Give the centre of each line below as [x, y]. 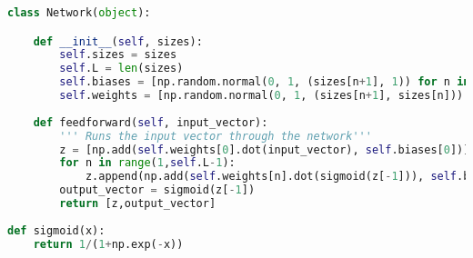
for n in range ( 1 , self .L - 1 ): [147, 163]
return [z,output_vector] [138, 204]
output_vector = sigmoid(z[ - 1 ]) [157, 190]
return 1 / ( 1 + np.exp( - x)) [108, 244]
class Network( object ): [79, 13]
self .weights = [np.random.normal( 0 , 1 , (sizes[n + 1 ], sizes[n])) [262, 96]
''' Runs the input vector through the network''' [216, 136]
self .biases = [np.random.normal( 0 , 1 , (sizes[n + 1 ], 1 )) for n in [265, 82]
